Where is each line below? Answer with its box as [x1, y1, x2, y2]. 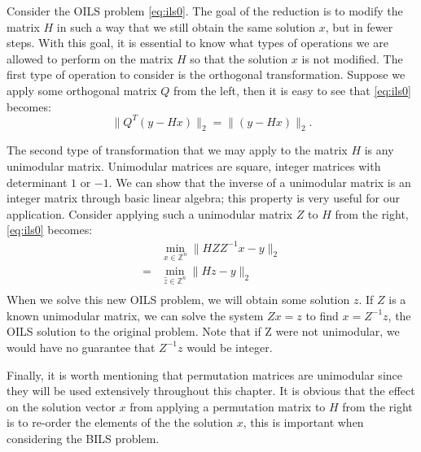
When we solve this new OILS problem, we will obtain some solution [7, 291, 350, 308]
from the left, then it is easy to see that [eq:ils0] [173, 81, 411, 98]
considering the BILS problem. [7, 429, 160, 446]
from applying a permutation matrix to [129, 398, 326, 415]
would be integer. [186, 338, 273, 355]
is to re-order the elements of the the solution [7, 414, 233, 431]
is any [364, 141, 394, 159]
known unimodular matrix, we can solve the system [7, 306, 264, 324]
